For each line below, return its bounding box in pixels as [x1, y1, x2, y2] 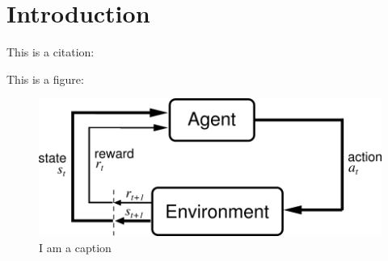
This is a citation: [6, 43, 95, 60]
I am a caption [39, 238, 112, 255]
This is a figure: [6, 70, 84, 87]
